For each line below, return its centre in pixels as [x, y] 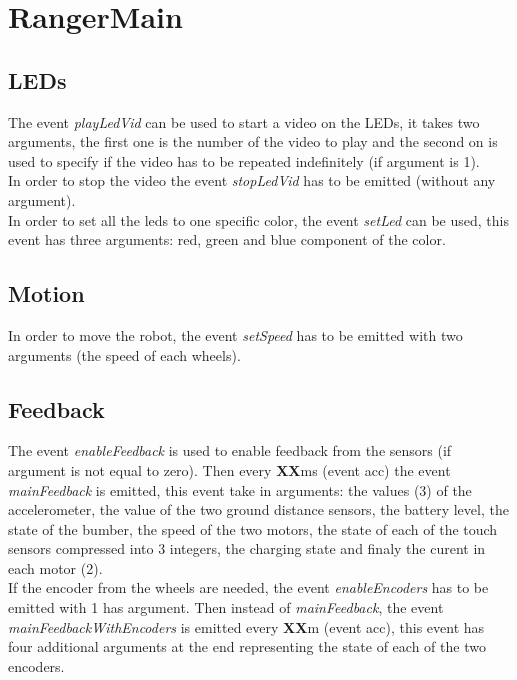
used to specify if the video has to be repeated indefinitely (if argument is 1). [244, 160]
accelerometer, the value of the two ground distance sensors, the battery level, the [258, 509]
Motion [46, 293]
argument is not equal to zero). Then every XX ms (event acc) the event [229, 469]
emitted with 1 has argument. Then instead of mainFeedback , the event [226, 607]
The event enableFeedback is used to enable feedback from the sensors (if [230, 450]
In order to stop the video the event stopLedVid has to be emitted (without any [252, 180]
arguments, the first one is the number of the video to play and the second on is [253, 141]
